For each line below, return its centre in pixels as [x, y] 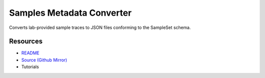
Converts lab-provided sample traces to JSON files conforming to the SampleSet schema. [100, 27]
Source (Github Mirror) [44, 60]
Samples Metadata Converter [70, 13]
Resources [26, 41]
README [30, 53]
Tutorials [30, 67]
